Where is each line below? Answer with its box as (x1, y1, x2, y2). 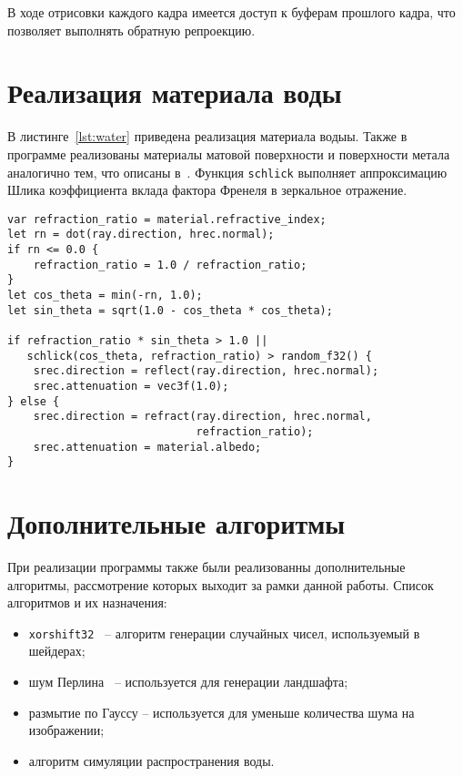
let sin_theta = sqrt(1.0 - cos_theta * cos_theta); (7, 303, 333, 317)
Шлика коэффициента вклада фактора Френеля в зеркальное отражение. (7, 180, 408, 199)
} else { (7, 394, 60, 408)
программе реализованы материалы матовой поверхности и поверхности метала (7, 144, 450, 163)
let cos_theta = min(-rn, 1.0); (7, 289, 203, 302)
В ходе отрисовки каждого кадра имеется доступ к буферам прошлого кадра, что (7, 3, 456, 21)
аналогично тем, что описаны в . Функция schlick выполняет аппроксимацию (7, 162, 448, 181)
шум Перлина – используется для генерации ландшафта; (28, 672, 348, 691)
